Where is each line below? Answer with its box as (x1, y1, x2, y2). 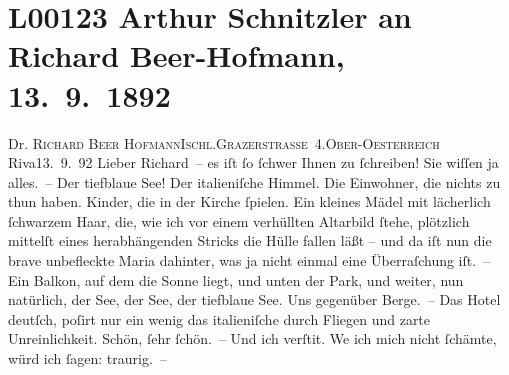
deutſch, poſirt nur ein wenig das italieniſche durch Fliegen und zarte (8, 308, 431, 329)
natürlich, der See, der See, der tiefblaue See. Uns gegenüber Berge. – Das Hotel (8, 289, 501, 310)
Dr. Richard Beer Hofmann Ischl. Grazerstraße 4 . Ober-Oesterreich (8, 132, 440, 153)
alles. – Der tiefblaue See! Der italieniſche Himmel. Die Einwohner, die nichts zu (8, 171, 501, 192)
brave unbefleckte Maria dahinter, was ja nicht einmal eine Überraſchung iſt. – (8, 250, 491, 271)
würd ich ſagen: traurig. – (8, 348, 167, 369)
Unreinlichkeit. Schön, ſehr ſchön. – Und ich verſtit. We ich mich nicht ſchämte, (8, 328, 497, 349)
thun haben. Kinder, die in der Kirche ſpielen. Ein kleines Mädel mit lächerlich (8, 191, 491, 212)
